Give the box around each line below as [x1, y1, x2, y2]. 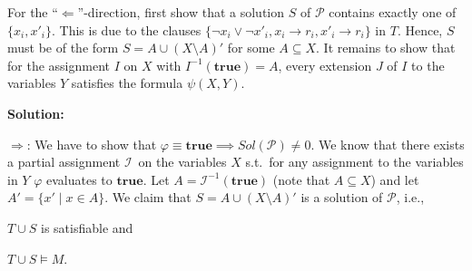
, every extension [278, 55, 372, 74]
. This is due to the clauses [51, 20, 202, 39]
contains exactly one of [329, 3, 457, 21]
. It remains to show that [316, 38, 456, 57]
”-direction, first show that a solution [77, 3, 285, 21]
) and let [370, 169, 419, 189]
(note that [272, 169, 330, 189]
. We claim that [104, 188, 192, 207]
